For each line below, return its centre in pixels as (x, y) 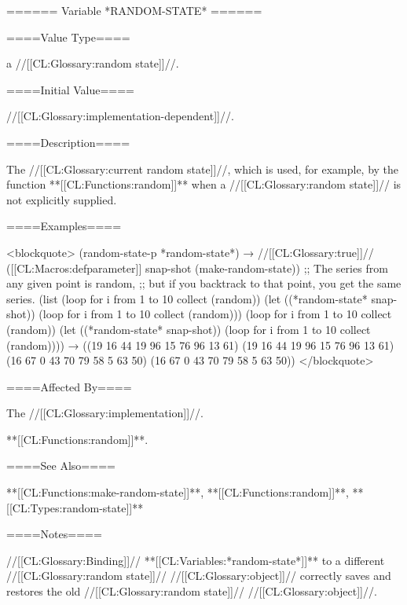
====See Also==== (61, 466)
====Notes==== (54, 534)
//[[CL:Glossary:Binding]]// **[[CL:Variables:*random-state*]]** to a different (196, 560)
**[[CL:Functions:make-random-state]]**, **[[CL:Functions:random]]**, (178, 492)
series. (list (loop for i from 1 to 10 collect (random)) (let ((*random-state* (187, 298)
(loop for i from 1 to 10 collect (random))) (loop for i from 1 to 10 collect (215, 314)
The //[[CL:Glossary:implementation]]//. (105, 413)
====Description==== (68, 142)
